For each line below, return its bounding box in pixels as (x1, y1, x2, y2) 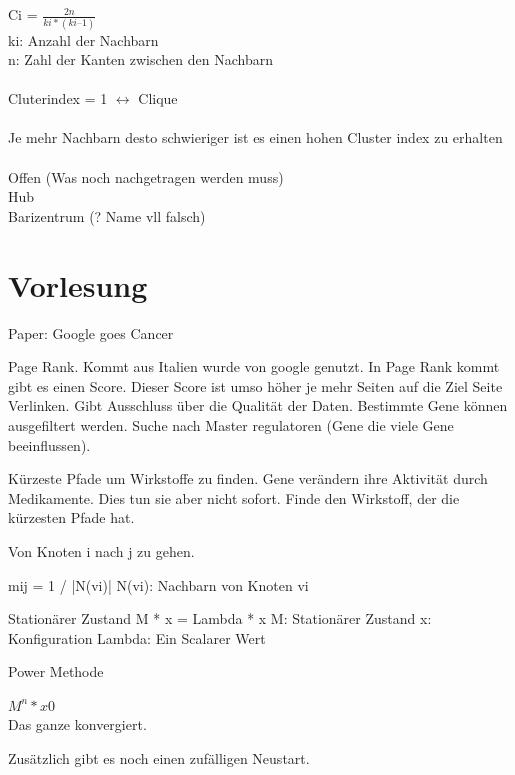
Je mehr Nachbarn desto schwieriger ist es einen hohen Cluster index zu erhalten (8, 127, 503, 148)
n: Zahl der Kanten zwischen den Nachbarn (8, 49, 273, 70)
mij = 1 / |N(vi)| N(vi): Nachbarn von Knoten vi (8, 574, 309, 595)
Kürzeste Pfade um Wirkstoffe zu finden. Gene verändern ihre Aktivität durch (8, 468, 488, 489)
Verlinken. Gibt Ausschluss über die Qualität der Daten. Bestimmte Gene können (8, 395, 508, 416)
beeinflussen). (8, 434, 91, 455)
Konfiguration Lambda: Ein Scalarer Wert (8, 627, 266, 648)
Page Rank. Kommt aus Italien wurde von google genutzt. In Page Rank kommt (8, 356, 500, 377)
